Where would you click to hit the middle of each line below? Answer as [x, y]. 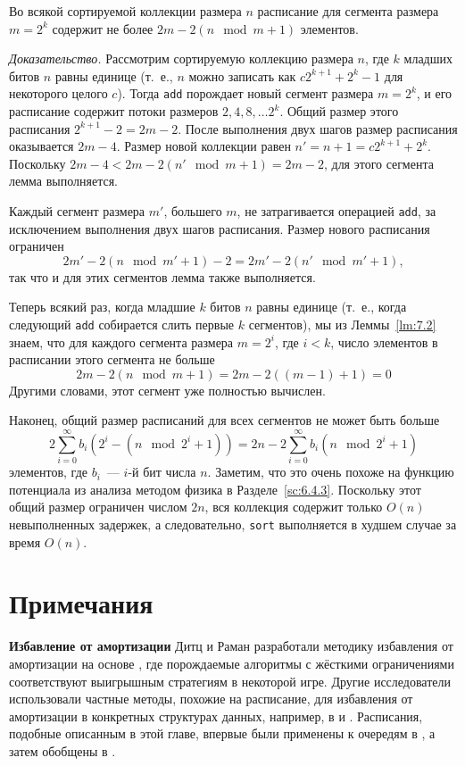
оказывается [42, 146]
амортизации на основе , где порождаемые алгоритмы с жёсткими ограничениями [232, 663]
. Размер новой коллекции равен [203, 146]
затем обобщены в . [62, 750]
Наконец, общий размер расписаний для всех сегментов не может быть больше [224, 420]
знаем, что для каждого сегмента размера [121, 341]
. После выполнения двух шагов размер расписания [318, 128]
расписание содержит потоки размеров [114, 111]
